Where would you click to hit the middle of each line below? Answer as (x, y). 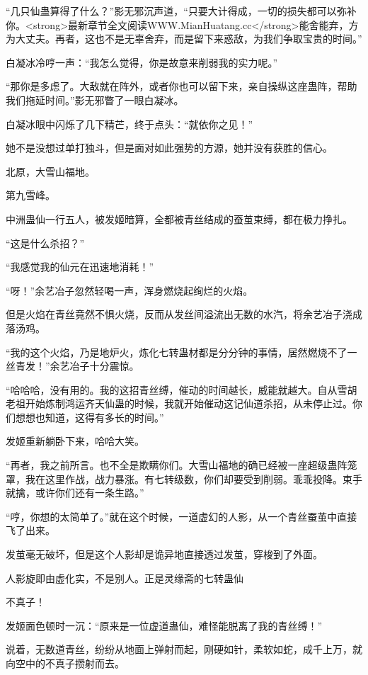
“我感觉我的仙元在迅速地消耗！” (80, 267)
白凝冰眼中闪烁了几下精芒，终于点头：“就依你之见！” (130, 124)
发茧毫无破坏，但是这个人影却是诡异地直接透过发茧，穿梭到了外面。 (164, 554)
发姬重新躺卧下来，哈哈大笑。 (75, 441)
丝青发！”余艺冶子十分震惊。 (73, 366)
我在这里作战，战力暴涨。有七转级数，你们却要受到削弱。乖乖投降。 (184, 478)
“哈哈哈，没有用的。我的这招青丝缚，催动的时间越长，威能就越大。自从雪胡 (182, 389)
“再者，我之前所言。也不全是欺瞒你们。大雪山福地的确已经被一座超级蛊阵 (177, 465)
